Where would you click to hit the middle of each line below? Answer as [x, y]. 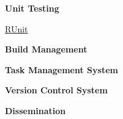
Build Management [46, 49]
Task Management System [61, 69]
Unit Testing [32, 8]
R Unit [17, 28]
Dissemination [35, 110]
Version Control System [56, 90]
